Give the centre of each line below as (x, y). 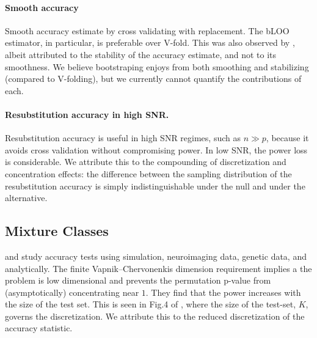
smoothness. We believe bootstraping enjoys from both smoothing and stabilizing (157, 66)
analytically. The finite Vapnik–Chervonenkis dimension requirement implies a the (158, 268)
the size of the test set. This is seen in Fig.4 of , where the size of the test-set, (151, 304)
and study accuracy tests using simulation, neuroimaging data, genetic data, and (156, 256)
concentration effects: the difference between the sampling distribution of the (148, 173)
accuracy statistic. (39, 328)
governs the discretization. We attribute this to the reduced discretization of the (155, 316)
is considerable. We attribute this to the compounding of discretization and (146, 162)
